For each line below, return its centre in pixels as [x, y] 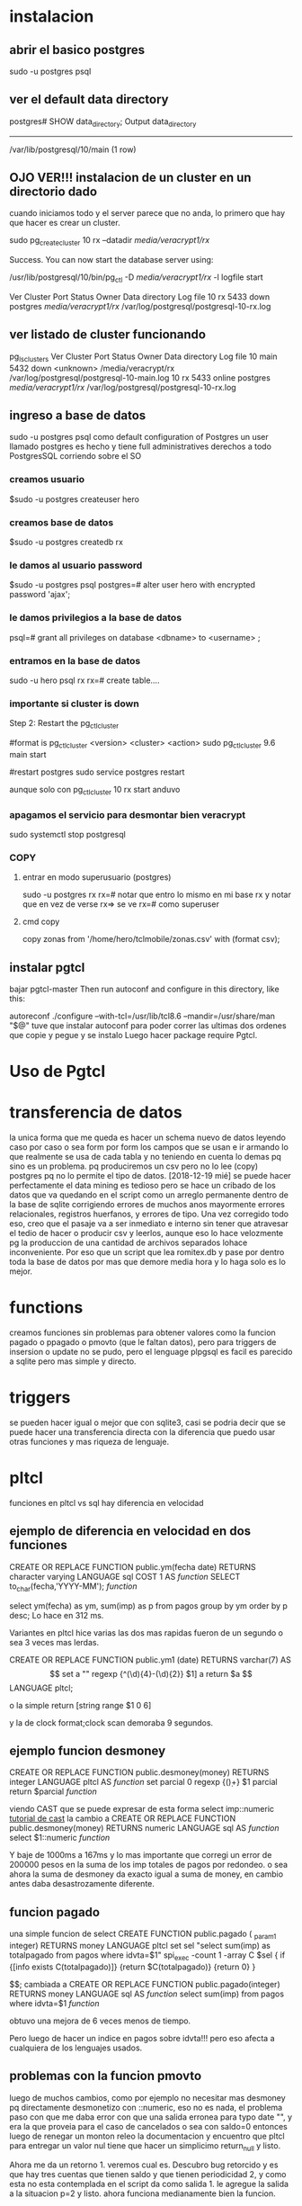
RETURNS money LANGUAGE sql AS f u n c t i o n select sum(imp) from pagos [147, 1994]
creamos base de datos [62, 522]
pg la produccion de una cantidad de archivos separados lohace [129, 1242]
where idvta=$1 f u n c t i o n [55, 2003]
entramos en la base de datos [75, 660]
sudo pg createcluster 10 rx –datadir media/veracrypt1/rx [110, 242]
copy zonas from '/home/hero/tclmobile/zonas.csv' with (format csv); [151, 939]
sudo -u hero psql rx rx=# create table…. [84, 680]
